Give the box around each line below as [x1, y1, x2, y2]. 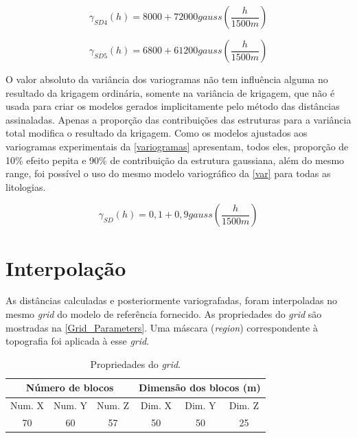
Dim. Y [185, 398, 216, 413]
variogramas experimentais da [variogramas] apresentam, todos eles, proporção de [5, 139, 349, 153]
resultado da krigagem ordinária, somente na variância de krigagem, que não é [5, 85, 335, 100]
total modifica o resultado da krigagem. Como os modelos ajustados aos [5, 126, 308, 140]
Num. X [10, 398, 44, 413]
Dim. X [140, 398, 172, 413]
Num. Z [97, 398, 130, 413]
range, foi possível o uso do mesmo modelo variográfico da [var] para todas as [5, 166, 331, 181]
